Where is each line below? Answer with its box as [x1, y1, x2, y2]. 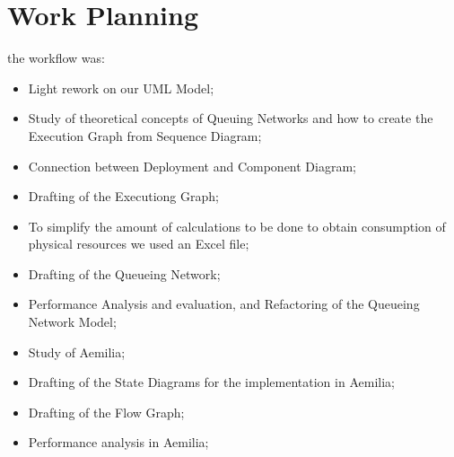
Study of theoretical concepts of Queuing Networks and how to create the [28, 109, 433, 127]
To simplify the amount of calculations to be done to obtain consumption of [28, 216, 446, 235]
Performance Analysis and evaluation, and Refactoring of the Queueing [28, 294, 420, 313]
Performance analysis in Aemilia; [28, 433, 209, 452]
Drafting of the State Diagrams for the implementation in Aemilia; [28, 373, 395, 391]
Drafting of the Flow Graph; [28, 402, 185, 421]
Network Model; [28, 312, 117, 331]
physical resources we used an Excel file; [28, 234, 249, 253]
